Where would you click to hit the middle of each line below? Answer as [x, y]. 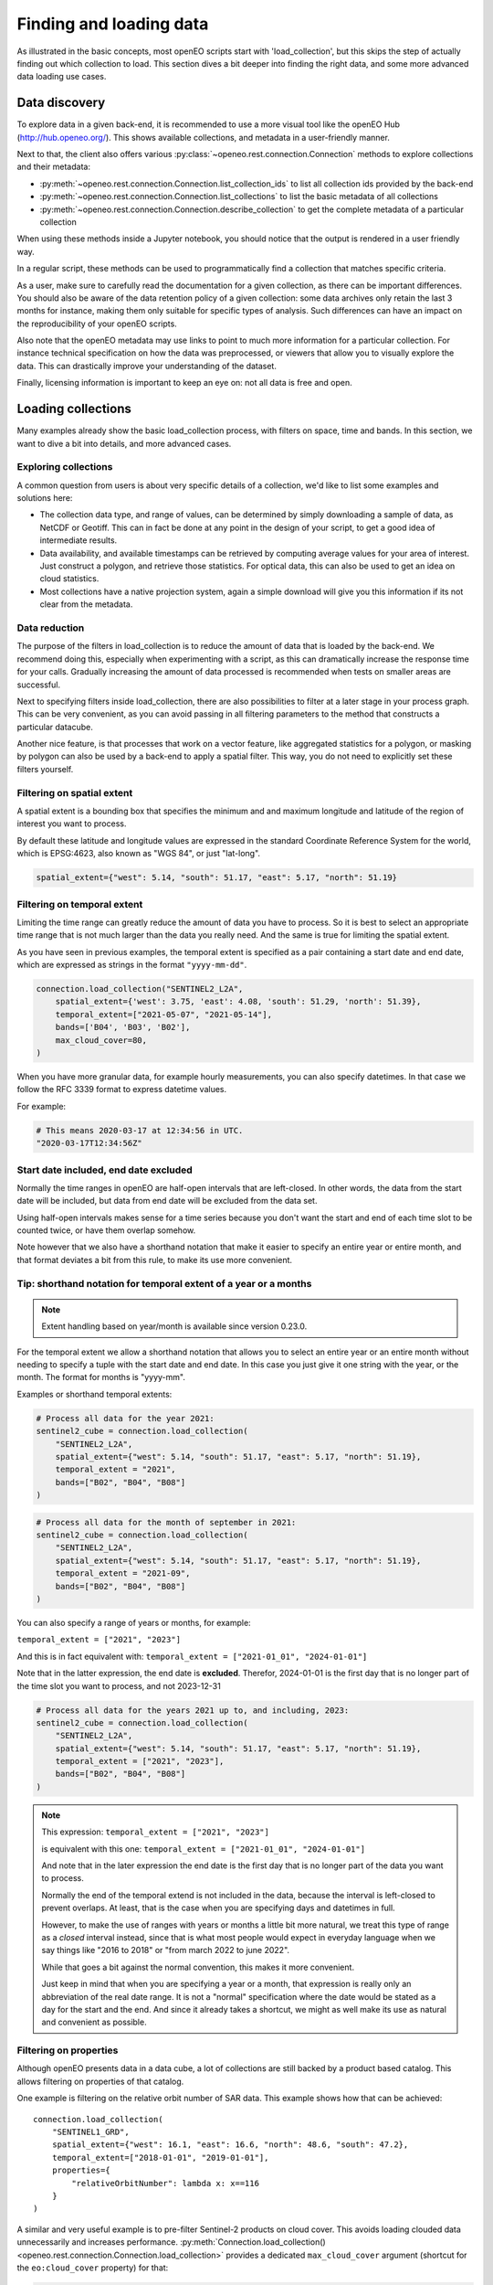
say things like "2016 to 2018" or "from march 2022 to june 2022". [166, 1950]
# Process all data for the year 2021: [125, 1418]
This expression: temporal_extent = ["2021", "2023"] [155, 1832]
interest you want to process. [72, 824]
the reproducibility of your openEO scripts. [97, 324]
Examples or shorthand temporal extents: [94, 1394]
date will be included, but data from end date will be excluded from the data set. [167, 1201]
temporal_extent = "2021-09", [123, 1573]
